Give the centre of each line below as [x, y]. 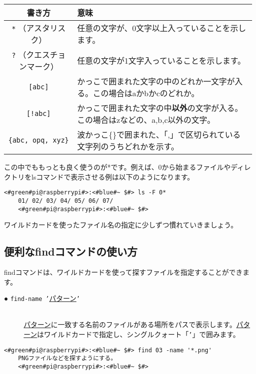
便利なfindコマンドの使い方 [71, 251]
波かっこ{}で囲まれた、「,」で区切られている [159, 134]
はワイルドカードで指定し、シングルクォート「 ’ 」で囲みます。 [139, 334]
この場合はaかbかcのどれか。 [146, 93]
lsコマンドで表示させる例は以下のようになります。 [113, 176]
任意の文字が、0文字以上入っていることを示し [161, 28]
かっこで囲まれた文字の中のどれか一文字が [156, 81]
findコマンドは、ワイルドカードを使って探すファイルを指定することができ [123, 272]
